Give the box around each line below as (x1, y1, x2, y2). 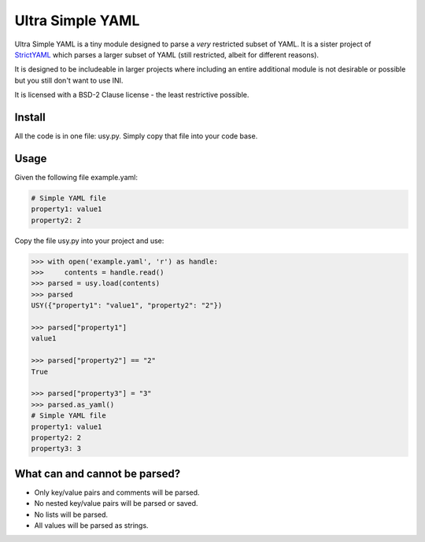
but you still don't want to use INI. (14, 76, 124, 85)
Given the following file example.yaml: (14, 172, 138, 182)
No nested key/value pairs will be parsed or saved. (34, 499, 198, 508)
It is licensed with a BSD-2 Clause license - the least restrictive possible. (14, 90, 249, 100)
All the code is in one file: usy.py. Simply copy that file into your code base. (14, 131, 258, 141)
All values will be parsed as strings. (34, 520, 149, 530)
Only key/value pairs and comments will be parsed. (34, 488, 200, 497)
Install (14, 110, 46, 124)
